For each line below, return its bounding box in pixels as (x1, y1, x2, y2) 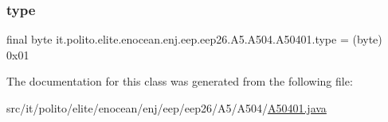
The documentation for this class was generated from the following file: (6, 73, 353, 90)
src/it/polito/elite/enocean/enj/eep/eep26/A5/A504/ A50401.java (6, 100, 327, 116)
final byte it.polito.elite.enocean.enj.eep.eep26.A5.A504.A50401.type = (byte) (6, 31, 382, 48)
